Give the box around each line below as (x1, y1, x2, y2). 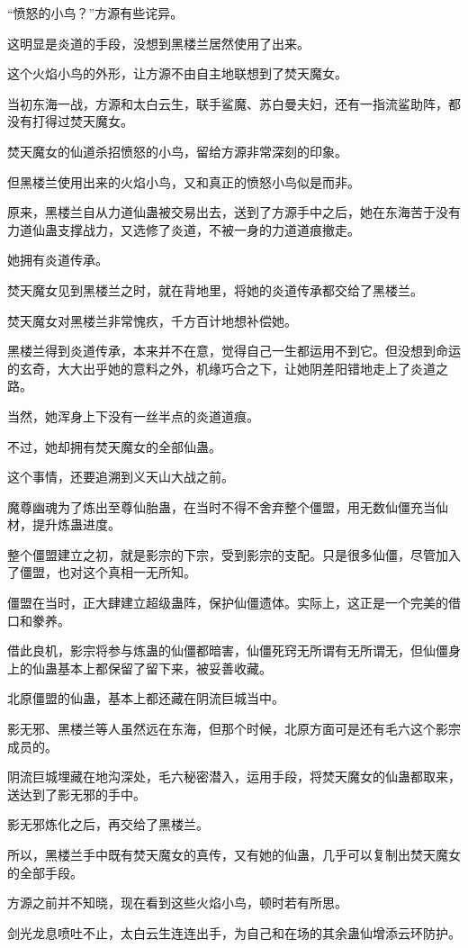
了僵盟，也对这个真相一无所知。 (7, 563, 196, 582)
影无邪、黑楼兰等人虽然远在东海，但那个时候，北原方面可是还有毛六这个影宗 (7, 719, 461, 738)
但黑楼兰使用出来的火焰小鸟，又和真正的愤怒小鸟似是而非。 (7, 172, 360, 191)
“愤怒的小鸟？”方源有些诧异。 (7, 4, 184, 22)
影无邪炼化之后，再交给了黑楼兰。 (7, 815, 209, 834)
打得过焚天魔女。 (31, 112, 133, 131)
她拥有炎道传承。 (7, 250, 108, 269)
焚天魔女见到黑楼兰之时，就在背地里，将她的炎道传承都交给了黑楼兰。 (7, 280, 423, 299)
